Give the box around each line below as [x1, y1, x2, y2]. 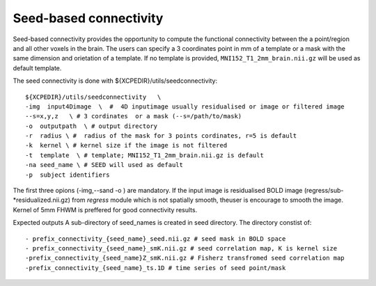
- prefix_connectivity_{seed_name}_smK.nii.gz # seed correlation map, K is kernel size [25, 244, 338, 252]
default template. [13, 63, 62, 72]
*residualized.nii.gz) [13, 196, 71, 205]
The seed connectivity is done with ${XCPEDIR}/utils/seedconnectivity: [13, 77, 218, 85]
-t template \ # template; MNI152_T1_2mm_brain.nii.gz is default [25, 151, 264, 159]
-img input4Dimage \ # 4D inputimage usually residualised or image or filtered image [25, 102, 345, 111]
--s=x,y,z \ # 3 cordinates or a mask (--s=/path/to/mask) [25, 112, 242, 120]
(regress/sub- [304, 186, 344, 195]
